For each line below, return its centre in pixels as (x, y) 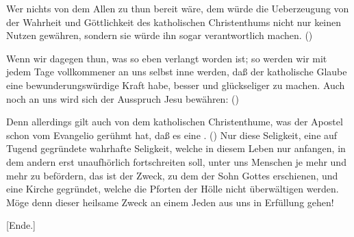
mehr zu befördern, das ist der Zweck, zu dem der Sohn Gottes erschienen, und (172, 175)
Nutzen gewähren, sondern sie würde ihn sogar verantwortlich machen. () (160, 35)
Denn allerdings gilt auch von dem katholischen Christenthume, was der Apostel (175, 122)
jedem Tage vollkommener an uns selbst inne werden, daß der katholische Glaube (177, 72)
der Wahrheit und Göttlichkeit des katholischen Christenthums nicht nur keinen (174, 22)
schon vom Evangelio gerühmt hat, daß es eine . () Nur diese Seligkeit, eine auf (172, 135)
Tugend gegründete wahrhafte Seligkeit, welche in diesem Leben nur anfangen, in (176, 148)
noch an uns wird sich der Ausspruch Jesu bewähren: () (123, 98)
